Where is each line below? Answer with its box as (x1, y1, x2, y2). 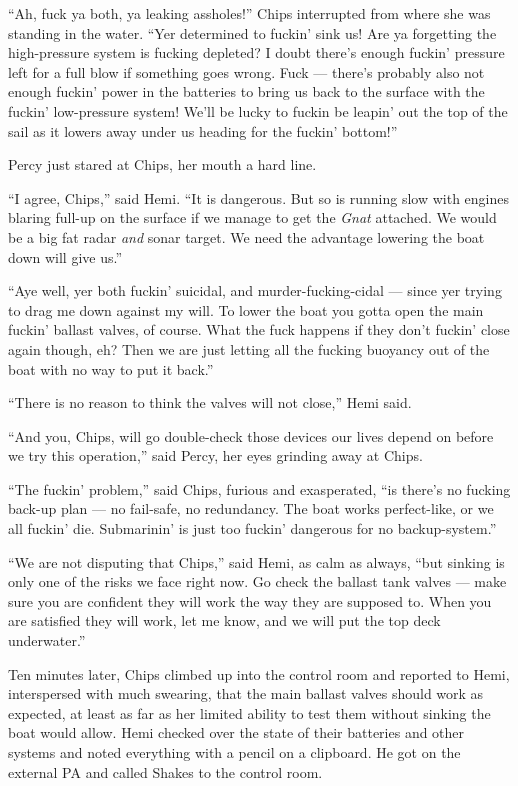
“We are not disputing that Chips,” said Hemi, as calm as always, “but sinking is (8, 551, 505, 572)
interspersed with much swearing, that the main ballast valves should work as (8, 683, 484, 704)
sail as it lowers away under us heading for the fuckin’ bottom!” (8, 120, 398, 141)
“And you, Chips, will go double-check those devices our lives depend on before (8, 425, 494, 446)
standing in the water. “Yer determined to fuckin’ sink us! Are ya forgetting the (8, 22, 497, 43)
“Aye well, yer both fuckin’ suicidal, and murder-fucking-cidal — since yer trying (8, 280, 502, 301)
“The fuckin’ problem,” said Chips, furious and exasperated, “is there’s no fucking (8, 478, 511, 499)
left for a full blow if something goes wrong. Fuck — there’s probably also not (8, 61, 485, 82)
